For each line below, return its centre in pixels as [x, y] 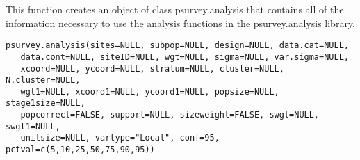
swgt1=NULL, [33, 126]
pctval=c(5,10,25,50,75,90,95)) [80, 150]
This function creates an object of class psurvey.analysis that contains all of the [175, 9]
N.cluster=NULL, [43, 80]
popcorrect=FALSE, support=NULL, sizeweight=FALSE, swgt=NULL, [170, 115]
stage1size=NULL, [46, 103]
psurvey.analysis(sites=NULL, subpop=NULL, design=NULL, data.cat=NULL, [177, 46]
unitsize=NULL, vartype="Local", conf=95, [120, 138]
